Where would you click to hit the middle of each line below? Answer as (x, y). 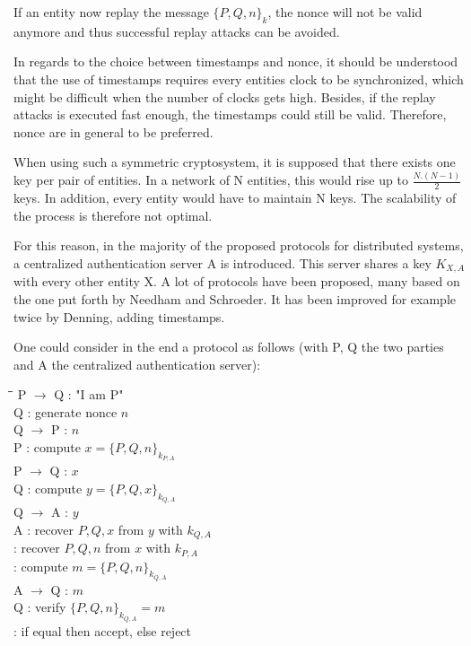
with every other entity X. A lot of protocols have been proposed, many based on (237, 281)
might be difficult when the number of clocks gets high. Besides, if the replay (225, 96)
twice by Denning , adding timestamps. (119, 316)
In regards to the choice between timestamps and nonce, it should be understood (236, 61)
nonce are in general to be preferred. (113, 131)
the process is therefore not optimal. (113, 215)
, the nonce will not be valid (345, 12)
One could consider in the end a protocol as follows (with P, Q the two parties (229, 347)
